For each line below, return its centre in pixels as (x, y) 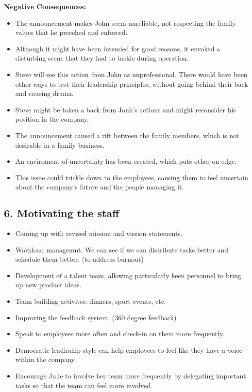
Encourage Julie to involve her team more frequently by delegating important (131, 376)
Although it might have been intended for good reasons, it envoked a (118, 48)
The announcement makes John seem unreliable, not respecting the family (126, 23)
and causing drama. (44, 93)
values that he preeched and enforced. (71, 32)
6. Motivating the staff (62, 213)
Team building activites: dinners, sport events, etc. (91, 301)
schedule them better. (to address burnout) (79, 259)
